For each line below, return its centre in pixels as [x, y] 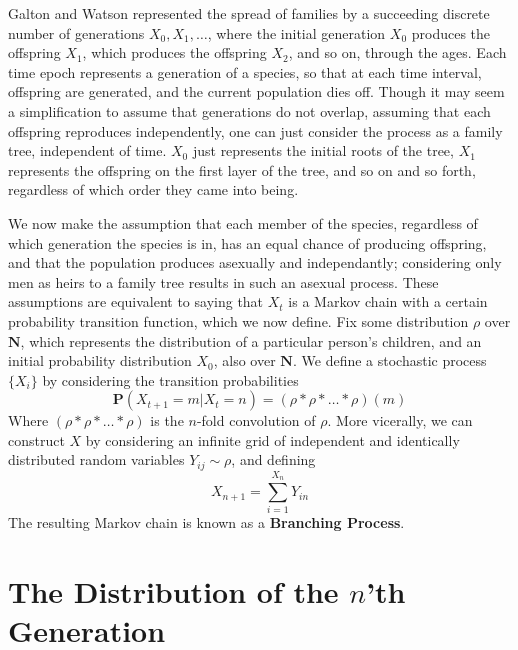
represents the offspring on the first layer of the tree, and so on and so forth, [242, 169]
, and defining [273, 459]
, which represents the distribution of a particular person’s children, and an [251, 340]
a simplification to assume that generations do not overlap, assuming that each [249, 110]
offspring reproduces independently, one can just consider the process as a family [255, 130]
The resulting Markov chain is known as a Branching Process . [206, 522]
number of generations [76, 32]
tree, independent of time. [87, 150]
